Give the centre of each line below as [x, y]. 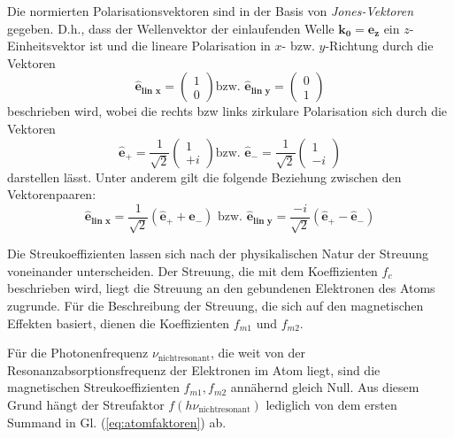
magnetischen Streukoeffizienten [93, 387]
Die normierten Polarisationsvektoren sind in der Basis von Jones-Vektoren [211, 11]
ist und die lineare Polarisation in [180, 46]
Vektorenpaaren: [52, 194]
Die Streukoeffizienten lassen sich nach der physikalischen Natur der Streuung [218, 254]
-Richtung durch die [379, 46]
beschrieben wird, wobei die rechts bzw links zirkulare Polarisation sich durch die [227, 111]
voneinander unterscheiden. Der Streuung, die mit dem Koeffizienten [192, 270]
